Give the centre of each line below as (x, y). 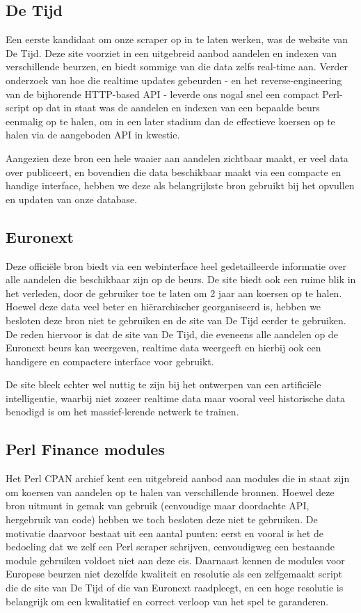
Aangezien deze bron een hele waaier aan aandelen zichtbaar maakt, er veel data (177, 158)
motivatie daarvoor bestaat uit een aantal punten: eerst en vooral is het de (165, 533)
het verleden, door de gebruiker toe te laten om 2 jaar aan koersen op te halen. (174, 293)
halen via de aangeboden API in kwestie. (93, 135)
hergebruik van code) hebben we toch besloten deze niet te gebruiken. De (162, 519)
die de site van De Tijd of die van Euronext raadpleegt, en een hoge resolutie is (175, 588)
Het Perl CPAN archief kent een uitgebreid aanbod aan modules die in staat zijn (178, 478)
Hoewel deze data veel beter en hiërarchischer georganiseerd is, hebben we (163, 306)
